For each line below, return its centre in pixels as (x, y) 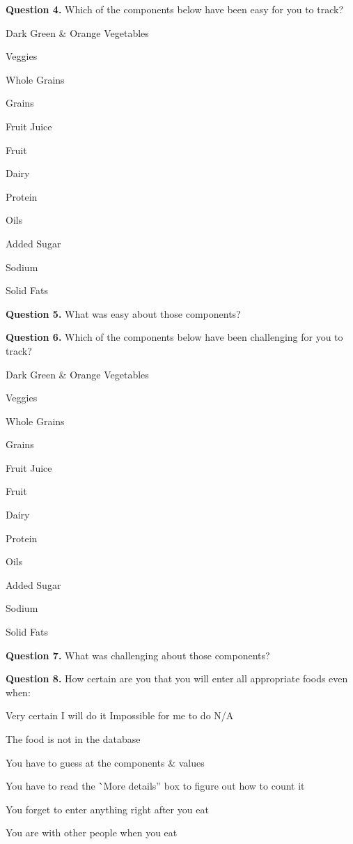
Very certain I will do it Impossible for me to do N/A (120, 715)
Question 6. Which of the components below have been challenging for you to (174, 337)
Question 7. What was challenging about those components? (138, 655)
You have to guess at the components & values (105, 762)
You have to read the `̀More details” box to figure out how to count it (155, 786)
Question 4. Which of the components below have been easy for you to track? (175, 9)
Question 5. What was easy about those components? (123, 313)
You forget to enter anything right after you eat (107, 809)
